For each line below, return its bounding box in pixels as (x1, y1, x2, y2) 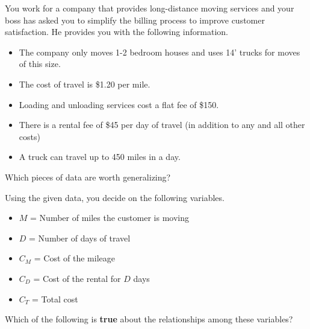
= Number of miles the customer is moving (30, 211, 189, 224)
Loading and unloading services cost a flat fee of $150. (19, 98, 219, 110)
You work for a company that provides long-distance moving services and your (5, 2, 294, 14)
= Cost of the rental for (33, 272, 121, 284)
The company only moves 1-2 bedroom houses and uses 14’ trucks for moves (19, 45, 300, 58)
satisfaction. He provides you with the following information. (5, 25, 228, 38)
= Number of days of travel (29, 231, 131, 244)
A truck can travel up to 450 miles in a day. (19, 150, 181, 163)
